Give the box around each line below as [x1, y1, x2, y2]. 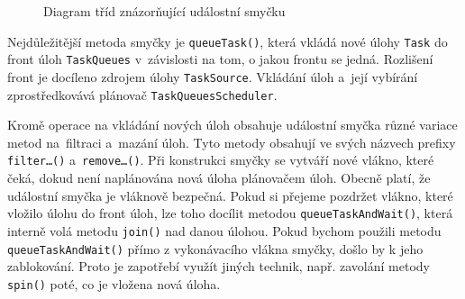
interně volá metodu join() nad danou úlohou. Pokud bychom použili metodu [7, 221, 442, 240]
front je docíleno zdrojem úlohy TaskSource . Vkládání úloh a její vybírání [7, 67, 418, 86]
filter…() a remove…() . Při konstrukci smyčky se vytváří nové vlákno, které [7, 150, 434, 169]
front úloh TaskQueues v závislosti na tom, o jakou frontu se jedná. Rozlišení [7, 50, 433, 68]
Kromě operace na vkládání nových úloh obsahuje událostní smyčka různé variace [7, 115, 458, 134]
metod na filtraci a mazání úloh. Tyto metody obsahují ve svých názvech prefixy [7, 132, 456, 151]
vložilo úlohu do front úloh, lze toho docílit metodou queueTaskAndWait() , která [7, 204, 453, 222]
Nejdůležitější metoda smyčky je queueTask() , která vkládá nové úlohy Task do [7, 32, 448, 50]
